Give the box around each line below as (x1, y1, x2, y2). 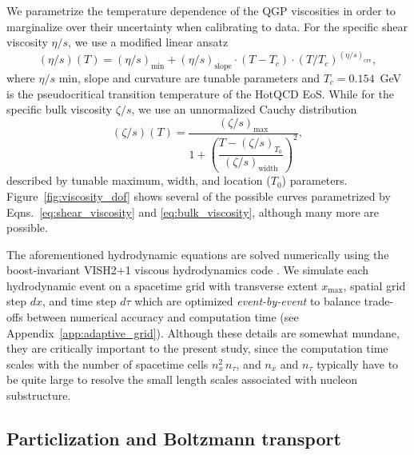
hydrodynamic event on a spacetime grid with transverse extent (6, 277, 318, 293)
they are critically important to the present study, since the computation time (6, 340, 388, 357)
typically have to (316, 355, 399, 372)
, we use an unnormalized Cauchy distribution (131, 101, 357, 118)
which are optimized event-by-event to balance (134, 293, 360, 309)
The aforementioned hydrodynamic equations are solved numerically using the (6, 245, 389, 262)
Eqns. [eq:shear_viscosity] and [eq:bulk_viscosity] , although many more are (6, 203, 379, 220)
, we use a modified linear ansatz (68, 34, 229, 50)
